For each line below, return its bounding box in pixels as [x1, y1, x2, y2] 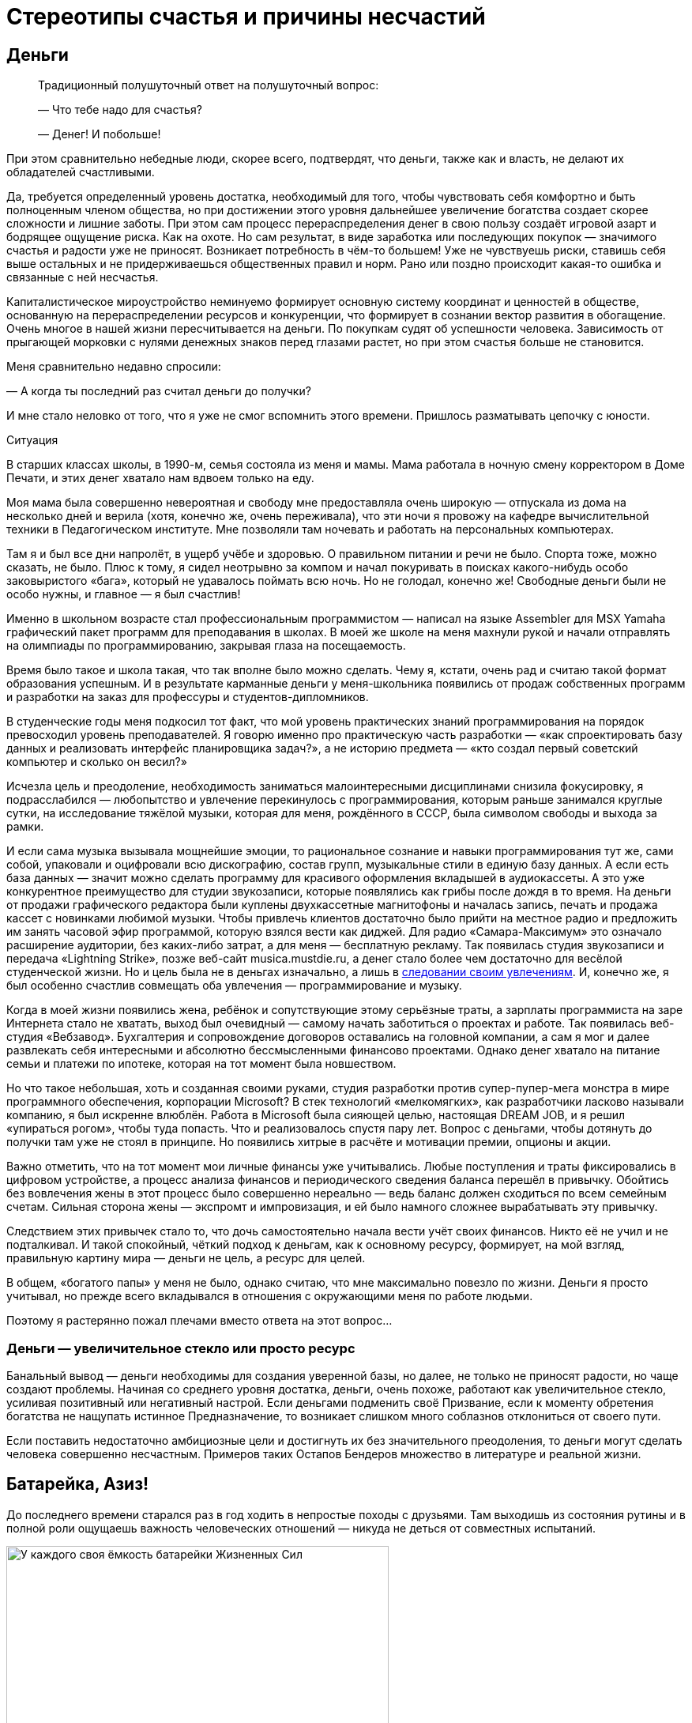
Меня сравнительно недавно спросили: [6, 360, 221, 374]
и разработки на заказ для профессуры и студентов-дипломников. [6, 690, 369, 704]
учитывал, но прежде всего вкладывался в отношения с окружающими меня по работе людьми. [6, 1289, 533, 1303]
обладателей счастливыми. [6, 165, 155, 179]
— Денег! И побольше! [38, 127, 161, 141]
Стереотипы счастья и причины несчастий [6, 3, 486, 30]
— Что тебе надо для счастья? [38, 103, 202, 117]
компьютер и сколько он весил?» [6, 755, 187, 769]
